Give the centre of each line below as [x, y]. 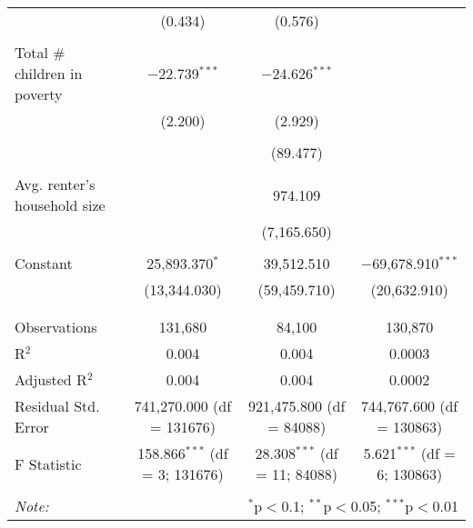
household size [60, 205]
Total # [40, 52]
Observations [56, 327]
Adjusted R [51, 379]
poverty [39, 94]
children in [49, 73]
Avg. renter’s [55, 184]
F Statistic [48, 463]
